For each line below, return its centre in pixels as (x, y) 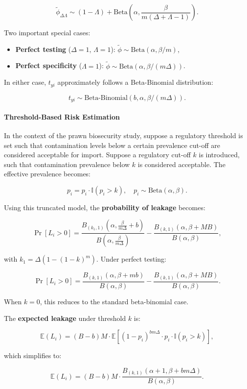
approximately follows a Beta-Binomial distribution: (135, 82)
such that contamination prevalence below (67, 164)
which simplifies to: (33, 355)
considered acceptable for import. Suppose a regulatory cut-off (97, 155)
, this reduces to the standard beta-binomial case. (114, 301)
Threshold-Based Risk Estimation (62, 116)
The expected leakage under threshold (65, 318)
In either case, (25, 82)
